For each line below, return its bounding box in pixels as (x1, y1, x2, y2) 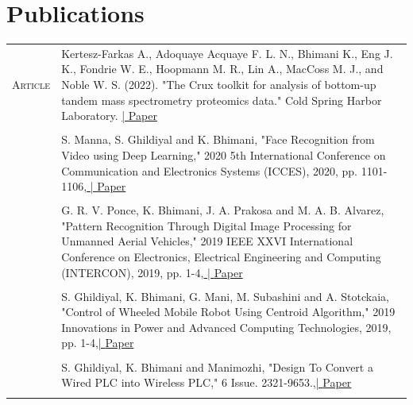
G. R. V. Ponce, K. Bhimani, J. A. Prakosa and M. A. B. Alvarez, (61, 202, 384, 218)
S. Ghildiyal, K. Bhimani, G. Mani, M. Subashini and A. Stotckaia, (61, 287, 389, 304)
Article (12, 76, 51, 93)
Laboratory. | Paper (61, 107, 157, 124)
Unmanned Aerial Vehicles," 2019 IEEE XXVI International (61, 233, 353, 249)
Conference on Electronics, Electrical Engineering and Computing (61, 249, 381, 264)
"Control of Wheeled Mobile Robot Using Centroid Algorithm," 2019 (61, 303, 396, 320)
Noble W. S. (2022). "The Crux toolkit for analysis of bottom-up (61, 76, 376, 93)
